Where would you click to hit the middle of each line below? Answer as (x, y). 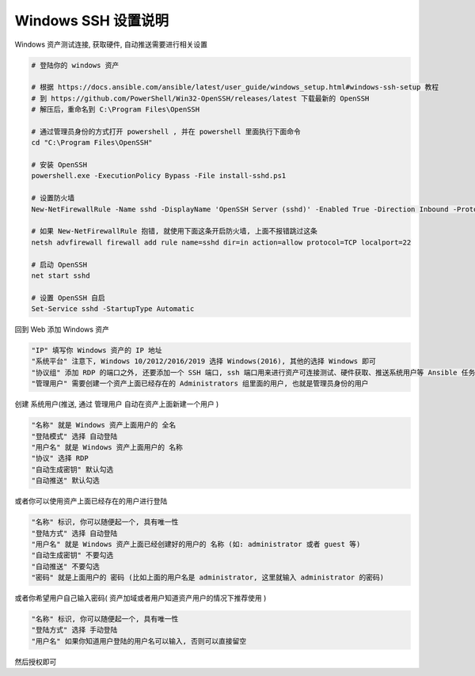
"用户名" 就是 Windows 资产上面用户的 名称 (107, 448)
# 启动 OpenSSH (59, 264)
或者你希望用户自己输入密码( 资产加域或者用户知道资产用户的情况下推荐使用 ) (141, 598)
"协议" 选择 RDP (60, 458)
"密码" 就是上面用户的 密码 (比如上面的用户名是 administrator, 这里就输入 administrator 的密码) (207, 577)
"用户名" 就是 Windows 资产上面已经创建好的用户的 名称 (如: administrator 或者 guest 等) (196, 544)
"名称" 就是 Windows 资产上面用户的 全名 (104, 425)
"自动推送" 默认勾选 (65, 480)
